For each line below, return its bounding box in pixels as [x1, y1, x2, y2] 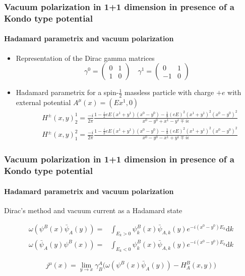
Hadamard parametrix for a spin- [16, 87, 119, 98]
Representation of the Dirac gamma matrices [16, 52, 155, 63]
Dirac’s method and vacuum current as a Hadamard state [4, 205, 182, 215]
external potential [16, 97, 71, 107]
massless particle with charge [125, 87, 214, 98]
